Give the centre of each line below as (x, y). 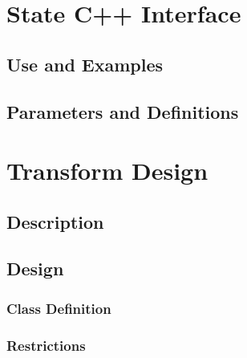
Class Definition (59, 308)
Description (55, 221)
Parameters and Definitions (123, 111)
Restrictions (46, 345)
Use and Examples (85, 64)
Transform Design (107, 171)
